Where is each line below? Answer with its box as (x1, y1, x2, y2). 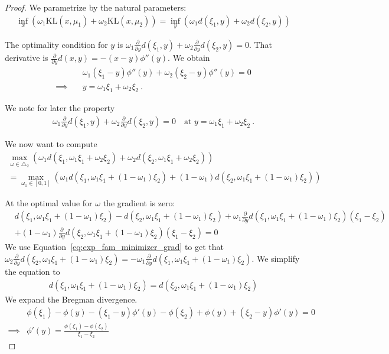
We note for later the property (5, 102, 115, 114)
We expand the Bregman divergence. (5, 293, 138, 305)
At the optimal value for (5, 196, 93, 209)
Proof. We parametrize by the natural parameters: (5, 1, 187, 13)
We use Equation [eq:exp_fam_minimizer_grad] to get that (5, 241, 224, 253)
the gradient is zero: (103, 196, 175, 209)
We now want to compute (5, 138, 97, 150)
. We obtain (168, 51, 210, 64)
